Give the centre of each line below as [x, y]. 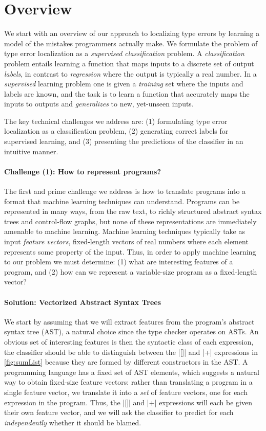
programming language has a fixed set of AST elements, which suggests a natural [132, 372]
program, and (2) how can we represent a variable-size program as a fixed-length [131, 271]
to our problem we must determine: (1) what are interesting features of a [119, 262]
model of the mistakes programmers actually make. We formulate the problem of [131, 43]
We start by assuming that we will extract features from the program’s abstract [129, 321]
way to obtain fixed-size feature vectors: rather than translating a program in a [128, 382]
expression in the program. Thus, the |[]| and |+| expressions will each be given [128, 402]
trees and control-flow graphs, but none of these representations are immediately [130, 221]
